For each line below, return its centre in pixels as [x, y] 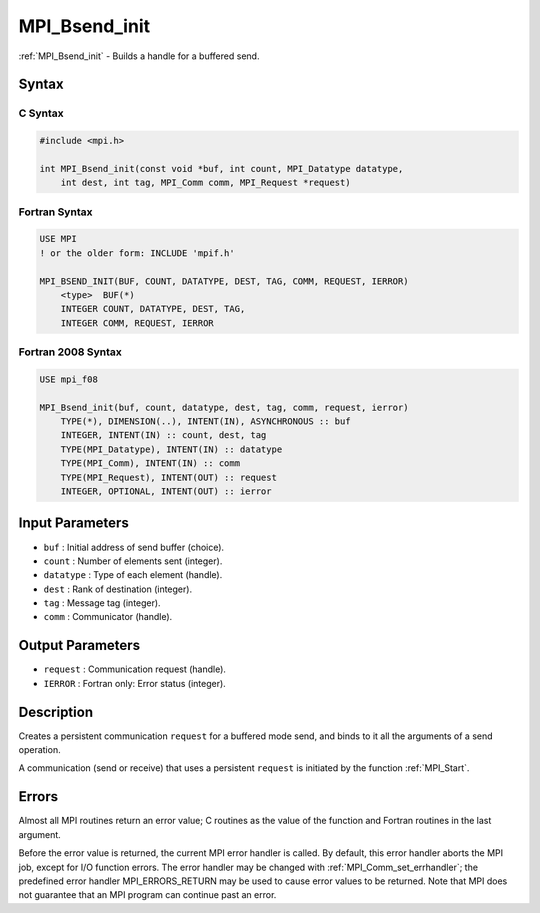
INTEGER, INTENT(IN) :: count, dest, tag [163, 435]
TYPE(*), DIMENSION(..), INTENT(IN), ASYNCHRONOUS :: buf [205, 421]
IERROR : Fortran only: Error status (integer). [135, 683]
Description [56, 711]
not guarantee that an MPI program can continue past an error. [147, 895]
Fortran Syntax [55, 212]
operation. [39, 750]
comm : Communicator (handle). [108, 617]
